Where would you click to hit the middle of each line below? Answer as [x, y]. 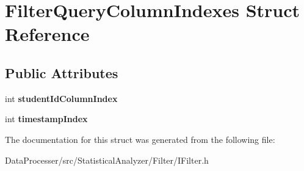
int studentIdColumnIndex [61, 98]
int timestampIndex [46, 119]
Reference [47, 34]
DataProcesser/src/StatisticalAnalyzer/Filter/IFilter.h [107, 160]
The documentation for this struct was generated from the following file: [140, 139]
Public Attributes [62, 72]
